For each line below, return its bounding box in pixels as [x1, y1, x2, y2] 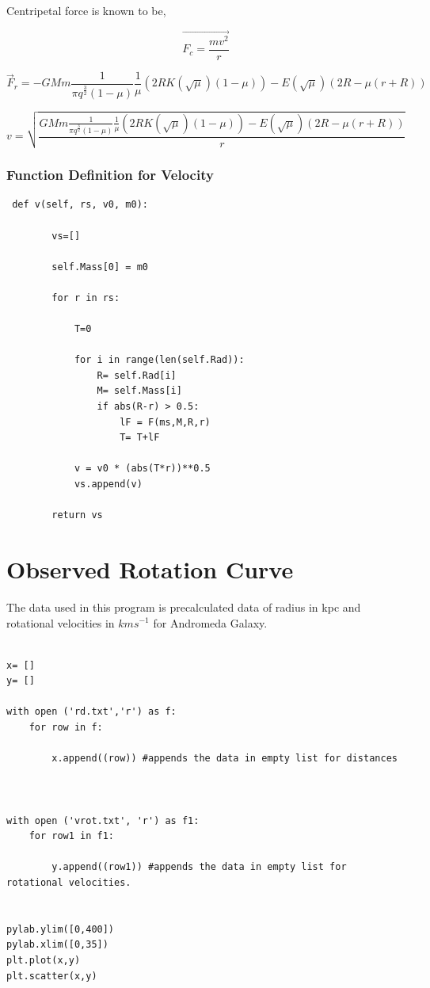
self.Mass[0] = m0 [51, 261, 148, 273]
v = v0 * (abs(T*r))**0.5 [74, 463, 211, 475]
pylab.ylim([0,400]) [6, 923, 115, 935]
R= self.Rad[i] [97, 369, 177, 381]
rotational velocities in [6, 614, 115, 631]
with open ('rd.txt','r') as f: [6, 706, 177, 718]
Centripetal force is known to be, [6, 2, 166, 18]
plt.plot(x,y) [6, 954, 81, 966]
